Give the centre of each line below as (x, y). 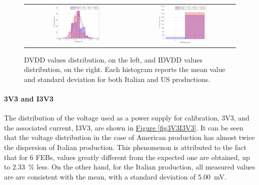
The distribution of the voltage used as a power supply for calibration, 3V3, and (127, 118)
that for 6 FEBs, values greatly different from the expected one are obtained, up (127, 157)
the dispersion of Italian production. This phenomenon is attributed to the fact (125, 147)
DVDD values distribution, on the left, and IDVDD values (113, 59)
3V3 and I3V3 (29, 98)
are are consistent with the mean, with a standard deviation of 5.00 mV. (115, 176)
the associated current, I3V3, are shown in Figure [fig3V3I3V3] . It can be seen (124, 127)
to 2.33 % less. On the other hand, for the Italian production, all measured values (130, 167)
